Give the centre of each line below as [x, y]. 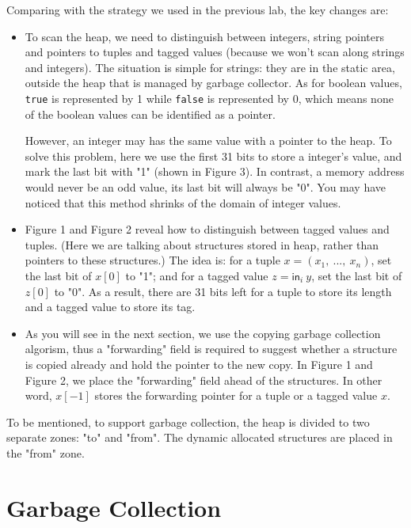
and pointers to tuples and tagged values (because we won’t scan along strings [215, 52]
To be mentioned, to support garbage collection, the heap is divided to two [188, 422]
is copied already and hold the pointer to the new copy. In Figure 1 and [199, 364]
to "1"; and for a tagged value [197, 275]
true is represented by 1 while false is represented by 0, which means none [209, 98]
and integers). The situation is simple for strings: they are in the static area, [210, 67]
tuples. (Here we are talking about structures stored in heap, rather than [202, 244]
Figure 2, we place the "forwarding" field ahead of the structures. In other [204, 380]
